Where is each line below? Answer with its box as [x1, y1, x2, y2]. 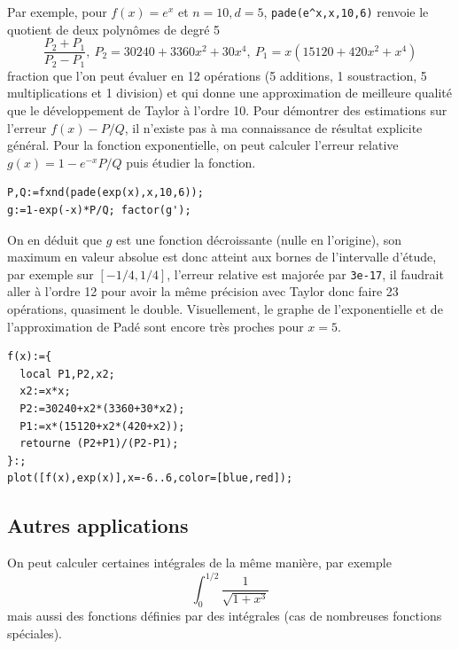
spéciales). [7, 623, 62, 642]
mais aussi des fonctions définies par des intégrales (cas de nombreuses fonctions [7, 606, 442, 624]
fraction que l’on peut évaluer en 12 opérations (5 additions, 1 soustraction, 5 [7, 66, 427, 84]
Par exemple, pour [7, 3, 107, 20]
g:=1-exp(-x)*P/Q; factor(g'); [7, 203, 191, 216]
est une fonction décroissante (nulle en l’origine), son [115, 230, 401, 248]
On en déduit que [7, 230, 102, 248]
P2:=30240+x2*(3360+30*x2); [19, 402, 185, 415]
